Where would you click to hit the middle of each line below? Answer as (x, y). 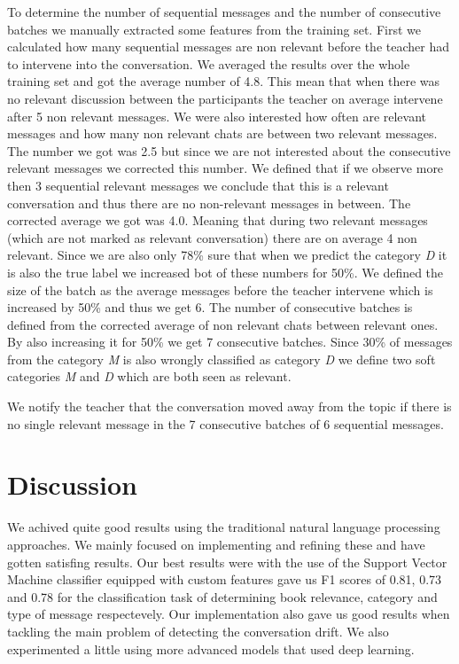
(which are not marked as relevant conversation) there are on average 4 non (212, 237)
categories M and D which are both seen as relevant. (149, 376)
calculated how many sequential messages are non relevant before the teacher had (228, 47)
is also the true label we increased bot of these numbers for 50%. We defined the (226, 272)
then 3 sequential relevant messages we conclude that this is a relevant (198, 185)
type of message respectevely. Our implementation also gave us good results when (229, 614)
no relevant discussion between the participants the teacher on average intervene (225, 98)
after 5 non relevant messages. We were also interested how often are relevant (217, 116)
